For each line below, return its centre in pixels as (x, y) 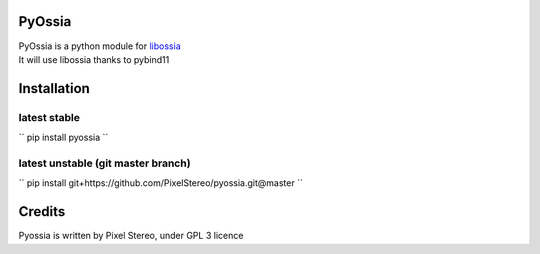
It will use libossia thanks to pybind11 (94, 59)
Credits (42, 211)
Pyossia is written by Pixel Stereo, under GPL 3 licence (131, 236)
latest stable (49, 117)
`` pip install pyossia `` (63, 137)
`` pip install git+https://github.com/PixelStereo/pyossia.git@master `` (161, 183)
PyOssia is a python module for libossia (99, 46)
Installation (54, 88)
